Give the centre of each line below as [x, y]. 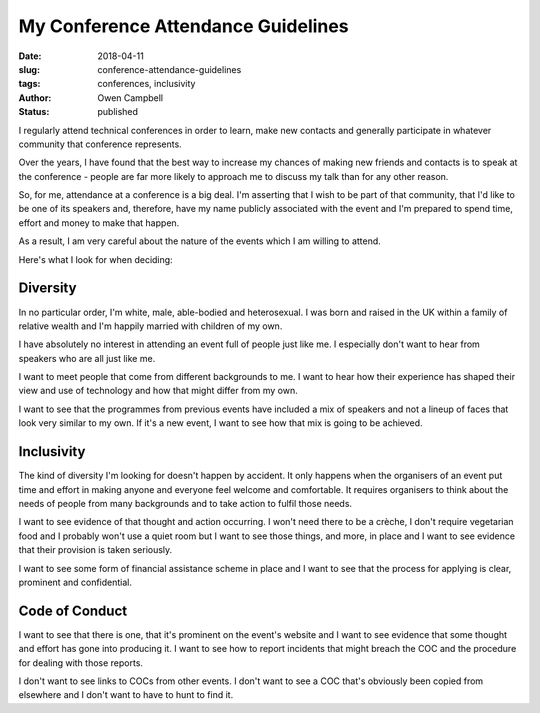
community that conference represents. [100, 144]
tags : [29, 84]
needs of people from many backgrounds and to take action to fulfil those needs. [185, 503]
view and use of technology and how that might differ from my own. [158, 391]
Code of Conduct [73, 610]
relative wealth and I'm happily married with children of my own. [150, 326]
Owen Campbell [130, 97]
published [118, 112]
